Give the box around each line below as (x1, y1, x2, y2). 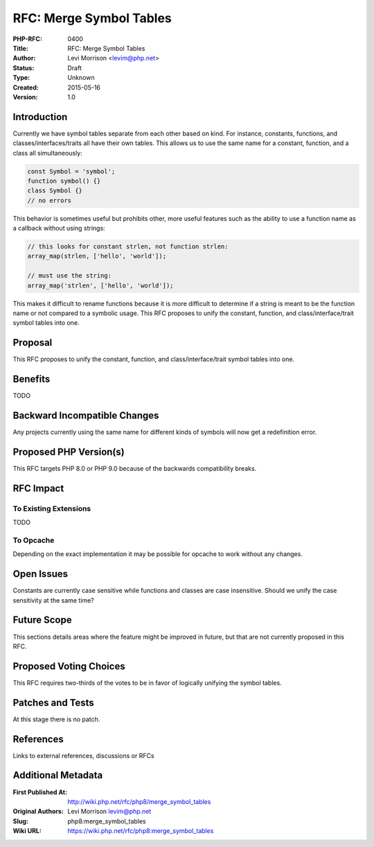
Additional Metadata (12, 769, 103, 781)
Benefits (12, 374, 51, 385)
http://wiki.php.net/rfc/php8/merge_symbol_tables (67, 797, 211, 805)
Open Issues (12, 568, 69, 580)
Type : (12, 74, 30, 82)
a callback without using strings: (12, 224, 105, 233)
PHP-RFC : (12, 35, 43, 43)
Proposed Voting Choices (12, 660, 125, 672)
